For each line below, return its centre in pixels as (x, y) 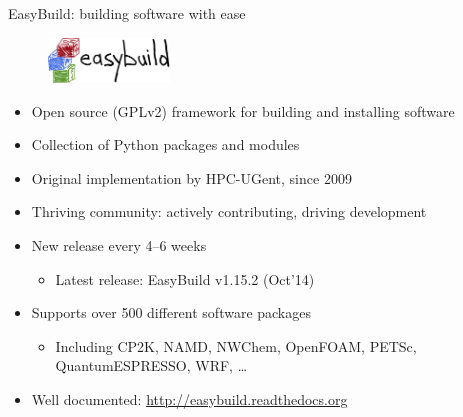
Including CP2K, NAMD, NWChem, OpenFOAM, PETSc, (236, 345)
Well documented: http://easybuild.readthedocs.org (189, 398)
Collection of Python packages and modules (165, 144)
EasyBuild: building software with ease (127, 13)
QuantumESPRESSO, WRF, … (151, 365)
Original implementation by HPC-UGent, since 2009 (191, 177)
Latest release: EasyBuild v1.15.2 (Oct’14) (185, 278)
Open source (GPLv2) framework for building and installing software (243, 110)
